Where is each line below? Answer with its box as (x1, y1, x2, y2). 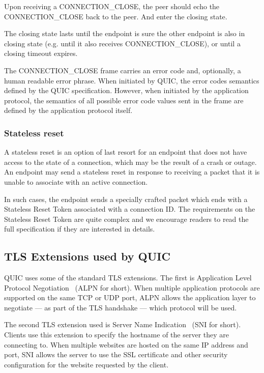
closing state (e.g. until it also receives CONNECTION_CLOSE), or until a (4, 38, 241, 48)
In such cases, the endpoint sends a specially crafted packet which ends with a (4, 193, 248, 204)
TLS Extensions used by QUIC (4, 248, 170, 264)
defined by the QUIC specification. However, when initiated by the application (4, 85, 249, 96)
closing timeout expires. (4, 48, 78, 59)
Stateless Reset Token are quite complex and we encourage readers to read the (4, 213, 249, 224)
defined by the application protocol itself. (4, 105, 133, 116)
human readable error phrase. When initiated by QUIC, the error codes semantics (4, 75, 259, 85)
